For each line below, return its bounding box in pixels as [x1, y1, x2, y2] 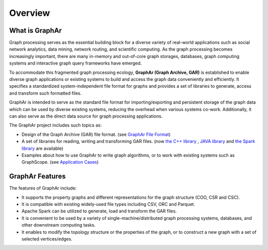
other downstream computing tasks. [21, 222, 96, 228]
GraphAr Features [9, 172, 66, 181]
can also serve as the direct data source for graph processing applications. [9, 113, 163, 119]
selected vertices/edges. [21, 236, 72, 242]
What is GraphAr [9, 26, 62, 35]
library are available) [21, 145, 64, 151]
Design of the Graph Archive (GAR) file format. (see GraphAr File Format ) [21, 131, 171, 137]
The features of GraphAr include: [9, 185, 77, 191]
